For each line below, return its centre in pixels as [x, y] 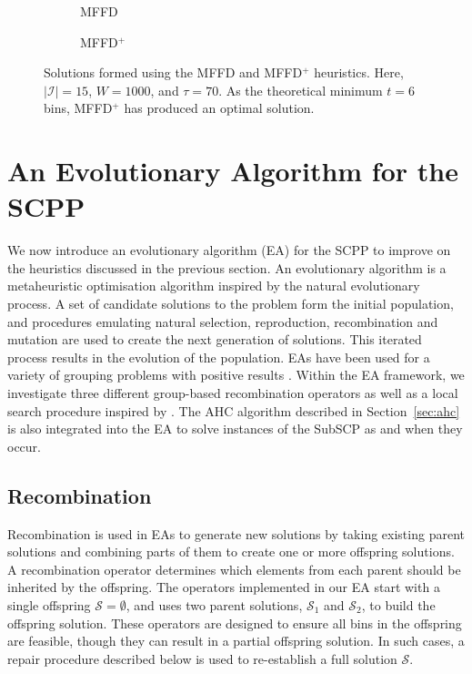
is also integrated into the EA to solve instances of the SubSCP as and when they [235, 429]
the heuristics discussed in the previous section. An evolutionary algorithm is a [227, 267]
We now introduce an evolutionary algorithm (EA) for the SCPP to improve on [229, 250]
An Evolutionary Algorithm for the [233, 171]
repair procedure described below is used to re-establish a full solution [202, 658]
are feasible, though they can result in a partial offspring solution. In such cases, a [236, 641]
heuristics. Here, [359, 72]
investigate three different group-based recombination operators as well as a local [233, 393]
